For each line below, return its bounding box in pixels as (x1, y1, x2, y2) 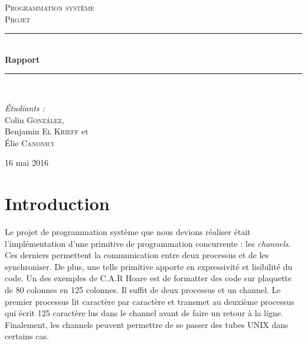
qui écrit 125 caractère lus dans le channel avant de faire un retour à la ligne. (5, 307, 283, 319)
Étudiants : (5, 101, 45, 114)
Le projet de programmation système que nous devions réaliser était (5, 226, 251, 238)
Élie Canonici (5, 136, 54, 149)
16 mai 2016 (5, 156, 48, 169)
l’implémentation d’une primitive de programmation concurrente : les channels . (5, 237, 291, 249)
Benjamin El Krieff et (5, 125, 89, 137)
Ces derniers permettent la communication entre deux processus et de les (5, 249, 269, 261)
